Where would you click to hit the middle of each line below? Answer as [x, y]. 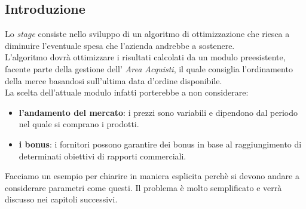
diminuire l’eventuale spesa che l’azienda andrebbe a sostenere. [120, 45]
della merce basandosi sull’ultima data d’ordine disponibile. [114, 80]
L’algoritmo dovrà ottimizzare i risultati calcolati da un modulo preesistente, [145, 57]
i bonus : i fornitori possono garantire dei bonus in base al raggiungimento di [160, 144]
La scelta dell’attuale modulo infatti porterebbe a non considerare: [127, 92]
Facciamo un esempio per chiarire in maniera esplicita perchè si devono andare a [152, 176]
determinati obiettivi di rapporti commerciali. [102, 156]
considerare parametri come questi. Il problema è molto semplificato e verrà [143, 187]
